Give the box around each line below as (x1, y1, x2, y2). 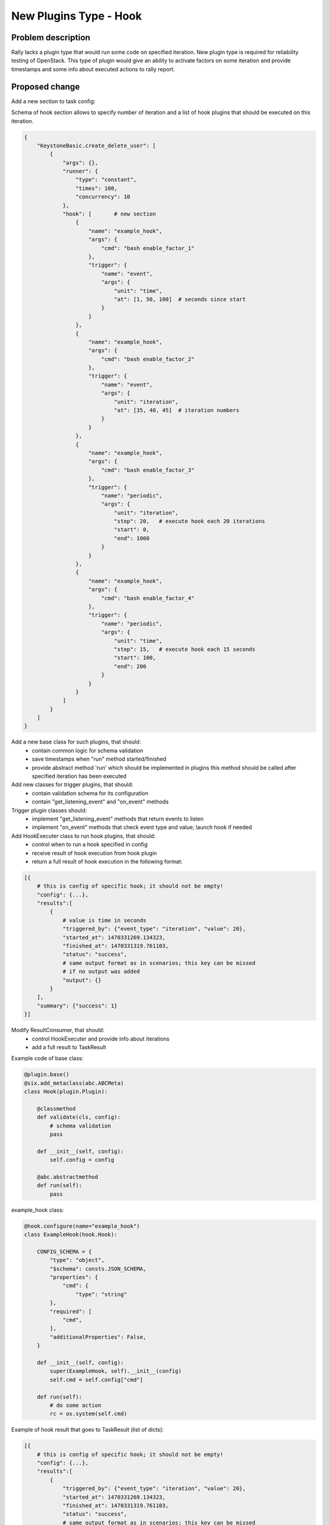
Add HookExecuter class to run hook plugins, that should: (11, 832, 156, 839)
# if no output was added (62, 968, 140, 975)
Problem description (11, 32, 91, 43)
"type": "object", (49, 1257, 105, 1264)
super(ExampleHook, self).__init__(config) (49, 1368, 182, 1375)
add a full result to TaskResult (32, 1043, 107, 1050)
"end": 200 (113, 662, 146, 670)
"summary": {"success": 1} (37, 1002, 118, 1009)
